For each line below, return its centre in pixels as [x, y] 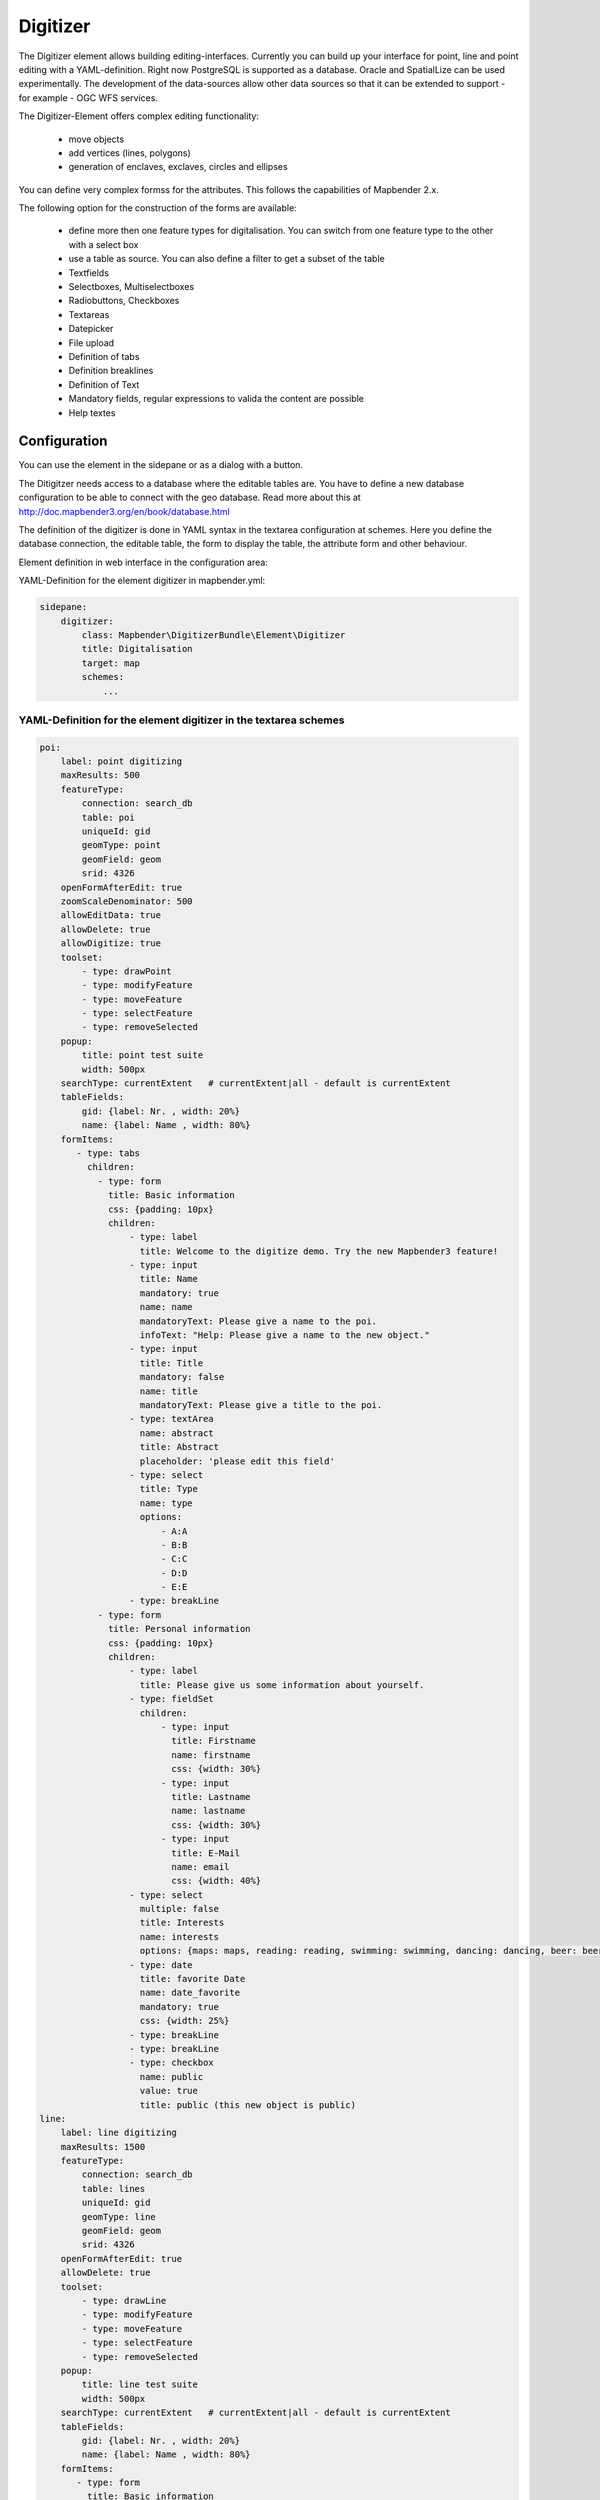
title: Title [171, 1363]
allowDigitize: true [111, 943]
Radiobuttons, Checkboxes [124, 301]
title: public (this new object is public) [248, 2104]
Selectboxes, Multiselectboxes [131, 287]
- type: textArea [171, 1419]
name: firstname [211, 1754]
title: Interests [182, 1923]
